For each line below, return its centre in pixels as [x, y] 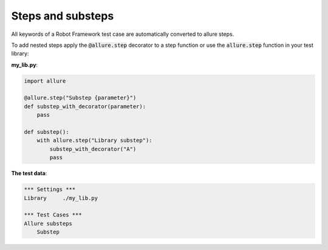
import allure [45, 81]
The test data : [29, 173]
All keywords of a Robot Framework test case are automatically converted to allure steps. [123, 34]
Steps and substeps [63, 16]
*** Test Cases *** [53, 215]
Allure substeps [48, 223]
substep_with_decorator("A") [93, 149]
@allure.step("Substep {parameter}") [80, 98]
